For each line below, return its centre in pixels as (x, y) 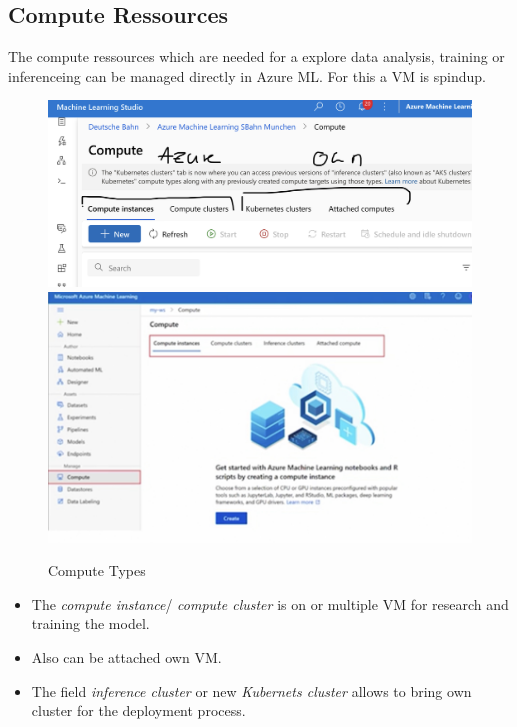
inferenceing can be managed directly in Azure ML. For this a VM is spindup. (247, 75)
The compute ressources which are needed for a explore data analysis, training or (256, 56)
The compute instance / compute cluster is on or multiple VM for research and (270, 603)
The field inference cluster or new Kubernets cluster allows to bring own (251, 690)
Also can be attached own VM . (126, 657)
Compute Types (97, 570)
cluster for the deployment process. (138, 710)
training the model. (90, 623)
